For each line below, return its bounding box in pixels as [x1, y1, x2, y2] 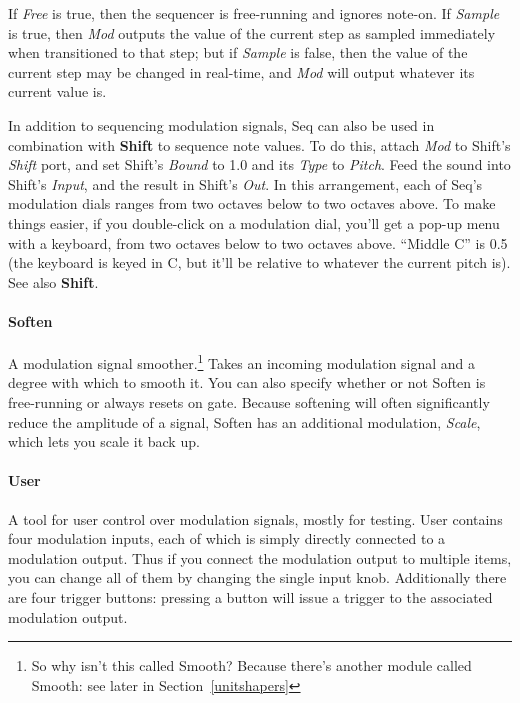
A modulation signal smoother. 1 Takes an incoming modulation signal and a [8, 350, 476, 373]
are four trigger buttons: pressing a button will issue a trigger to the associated [8, 586, 493, 607]
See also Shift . [8, 271, 99, 292]
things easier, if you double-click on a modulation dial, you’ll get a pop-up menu [8, 212, 500, 233]
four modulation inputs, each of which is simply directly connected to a [8, 528, 446, 549]
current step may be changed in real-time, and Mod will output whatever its [8, 61, 475, 82]
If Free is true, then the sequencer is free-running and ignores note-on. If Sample [8, 3, 500, 23]
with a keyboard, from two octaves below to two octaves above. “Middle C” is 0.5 [8, 232, 508, 253]
